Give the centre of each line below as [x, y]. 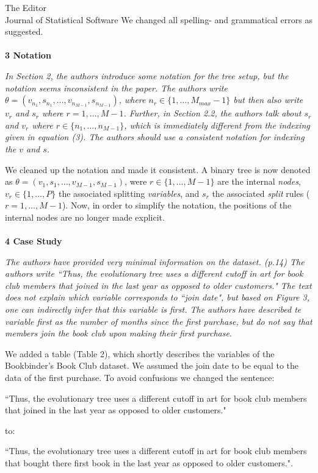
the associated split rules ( [261, 193]
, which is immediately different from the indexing [217, 125]
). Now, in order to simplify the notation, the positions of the [177, 205]
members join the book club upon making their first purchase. [119, 333]
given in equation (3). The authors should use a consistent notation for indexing [155, 137]
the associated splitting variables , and [129, 193]
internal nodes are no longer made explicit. [85, 217]
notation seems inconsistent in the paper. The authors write [116, 87]
